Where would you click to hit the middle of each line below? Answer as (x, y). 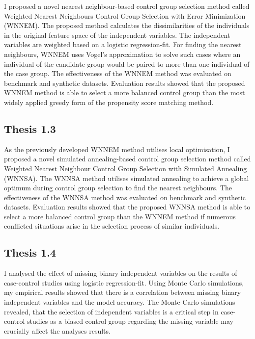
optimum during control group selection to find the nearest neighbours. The (118, 188)
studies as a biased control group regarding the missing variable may (130, 321)
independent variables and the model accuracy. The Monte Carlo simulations (120, 302)
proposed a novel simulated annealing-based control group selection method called (127, 159)
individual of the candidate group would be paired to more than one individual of (127, 64)
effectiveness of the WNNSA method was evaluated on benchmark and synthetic (125, 197)
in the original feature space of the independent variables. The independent (117, 35)
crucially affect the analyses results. (57, 330)
